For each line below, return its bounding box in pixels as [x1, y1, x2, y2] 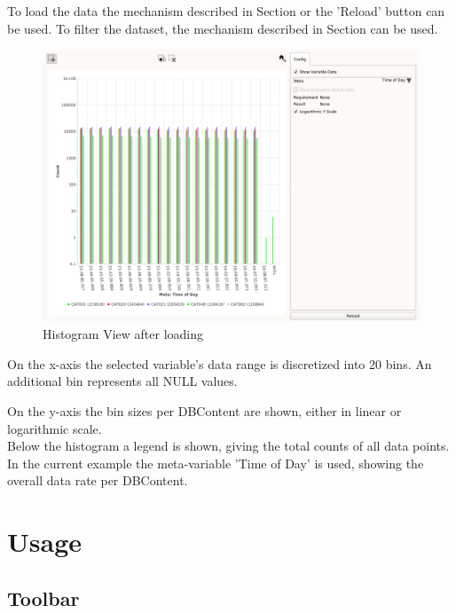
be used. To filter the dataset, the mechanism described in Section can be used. [7, 19, 438, 37]
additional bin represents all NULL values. [7, 372, 238, 390]
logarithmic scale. [7, 419, 102, 437]
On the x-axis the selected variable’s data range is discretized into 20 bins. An [7, 354, 432, 373]
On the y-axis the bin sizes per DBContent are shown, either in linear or [7, 401, 402, 420]
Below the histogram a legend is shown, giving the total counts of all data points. [7, 436, 450, 455]
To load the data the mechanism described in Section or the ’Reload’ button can [7, 2, 445, 20]
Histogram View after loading [43, 325, 203, 343]
